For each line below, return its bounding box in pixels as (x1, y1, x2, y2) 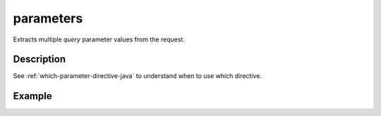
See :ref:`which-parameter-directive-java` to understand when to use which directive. (13, 72, 262, 80)
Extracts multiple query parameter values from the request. (13, 35, 185, 44)
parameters (13, 11, 83, 26)
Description (13, 53, 66, 65)
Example (13, 90, 52, 102)
